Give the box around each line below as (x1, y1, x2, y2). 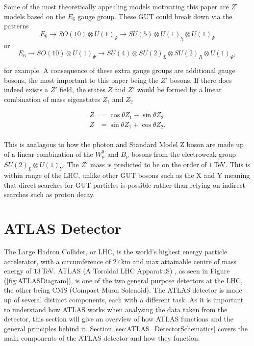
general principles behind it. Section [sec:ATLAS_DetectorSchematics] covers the (4, 323, 248, 333)
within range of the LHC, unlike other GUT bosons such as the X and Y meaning (4, 170, 250, 180)
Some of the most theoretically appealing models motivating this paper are (4, 1, 229, 11)
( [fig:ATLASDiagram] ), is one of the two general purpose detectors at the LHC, (4, 275, 243, 285)
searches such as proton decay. (4, 189, 95, 199)
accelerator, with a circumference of (4, 256, 111, 266)
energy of (4, 266, 32, 276)
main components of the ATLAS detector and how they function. (4, 333, 200, 343)
